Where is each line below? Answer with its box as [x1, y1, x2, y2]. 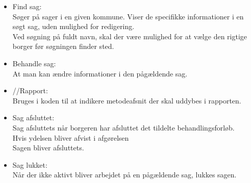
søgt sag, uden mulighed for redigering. [12, 21, 135, 32]
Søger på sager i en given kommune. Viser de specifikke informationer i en [12, 11, 244, 21]
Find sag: [12, 1, 42, 11]
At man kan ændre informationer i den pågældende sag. [12, 68, 188, 79]
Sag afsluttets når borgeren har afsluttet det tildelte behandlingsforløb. [12, 122, 235, 133]
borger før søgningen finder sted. [12, 41, 114, 51]
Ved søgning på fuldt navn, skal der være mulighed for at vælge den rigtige [12, 31, 247, 41]
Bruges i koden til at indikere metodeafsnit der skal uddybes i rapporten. [12, 95, 241, 106]
